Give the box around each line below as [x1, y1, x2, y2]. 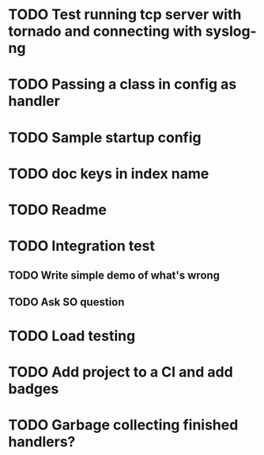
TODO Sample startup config [8, 128, 202, 146]
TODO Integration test [8, 237, 156, 255]
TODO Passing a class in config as [8, 75, 237, 93]
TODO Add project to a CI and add [8, 363, 233, 381]
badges [8, 380, 59, 398]
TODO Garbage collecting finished [8, 416, 239, 434]
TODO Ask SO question [8, 295, 125, 309]
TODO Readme [8, 200, 107, 218]
